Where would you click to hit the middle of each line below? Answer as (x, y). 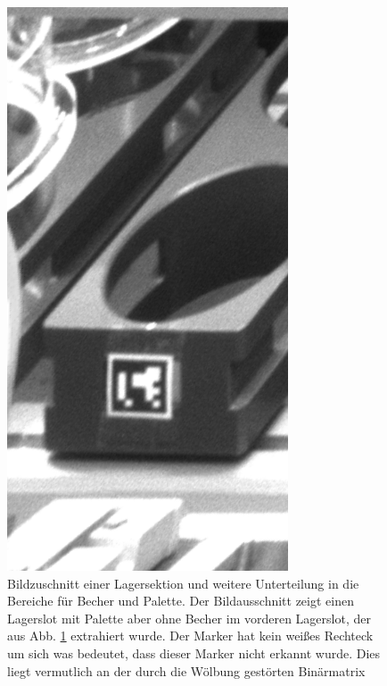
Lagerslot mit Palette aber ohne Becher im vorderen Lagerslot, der (189, 618)
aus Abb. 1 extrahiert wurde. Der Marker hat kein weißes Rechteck (190, 636)
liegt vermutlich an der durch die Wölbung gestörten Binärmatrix (186, 670)
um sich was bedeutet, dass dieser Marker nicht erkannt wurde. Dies (194, 653)
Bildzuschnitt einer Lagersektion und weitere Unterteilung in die (183, 583)
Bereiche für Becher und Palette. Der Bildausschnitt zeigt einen (181, 601)
